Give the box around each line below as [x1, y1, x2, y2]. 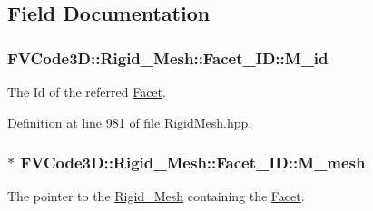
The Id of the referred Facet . [7, 82, 166, 101]
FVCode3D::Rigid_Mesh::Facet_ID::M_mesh [20, 151, 366, 174]
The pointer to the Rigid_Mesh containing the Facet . [7, 187, 305, 206]
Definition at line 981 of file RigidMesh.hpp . [7, 112, 252, 131]
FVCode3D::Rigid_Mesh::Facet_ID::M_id [7, 46, 329, 69]
